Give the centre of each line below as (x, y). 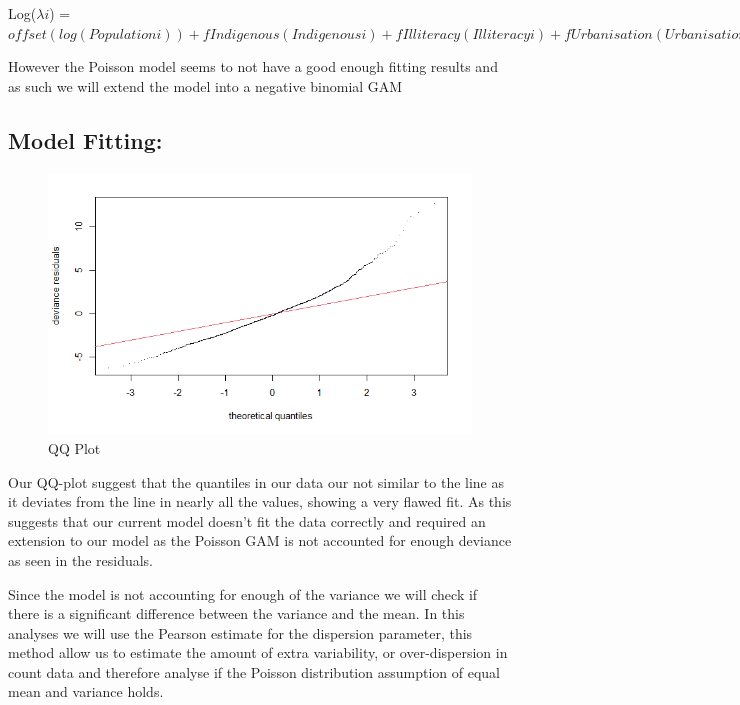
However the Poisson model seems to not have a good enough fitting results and (253, 66)
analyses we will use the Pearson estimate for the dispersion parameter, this (240, 632)
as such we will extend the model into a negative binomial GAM (205, 85)
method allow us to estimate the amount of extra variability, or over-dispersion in (258, 652)
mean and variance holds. (86, 691)
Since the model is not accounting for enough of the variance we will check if (243, 593)
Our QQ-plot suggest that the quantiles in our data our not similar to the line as (256, 481)
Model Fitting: (85, 139)
